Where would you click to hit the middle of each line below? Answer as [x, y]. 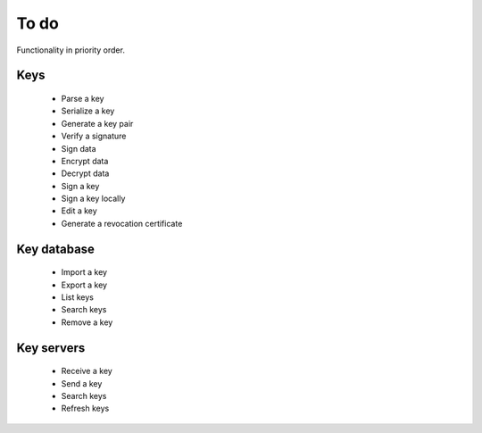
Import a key [84, 272]
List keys [77, 297]
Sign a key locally [93, 199]
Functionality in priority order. [71, 50]
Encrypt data [85, 161]
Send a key [82, 383]
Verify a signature [94, 136]
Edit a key [79, 211]
